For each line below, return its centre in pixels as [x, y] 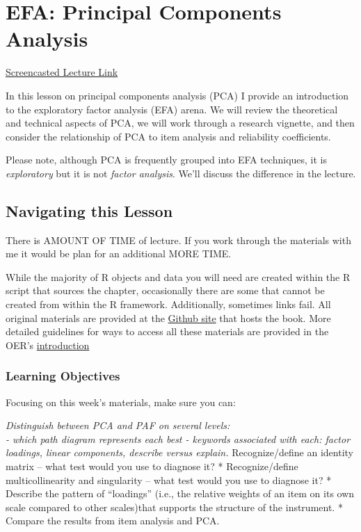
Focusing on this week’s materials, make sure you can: [121, 402]
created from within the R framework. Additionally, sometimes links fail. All [168, 304]
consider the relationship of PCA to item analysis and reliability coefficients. [168, 136]
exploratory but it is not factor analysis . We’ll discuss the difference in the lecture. [181, 173]
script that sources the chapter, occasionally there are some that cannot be [165, 290]
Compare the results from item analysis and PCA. [113, 521]
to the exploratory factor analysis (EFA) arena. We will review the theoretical [172, 109]
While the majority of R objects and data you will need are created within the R [178, 276]
